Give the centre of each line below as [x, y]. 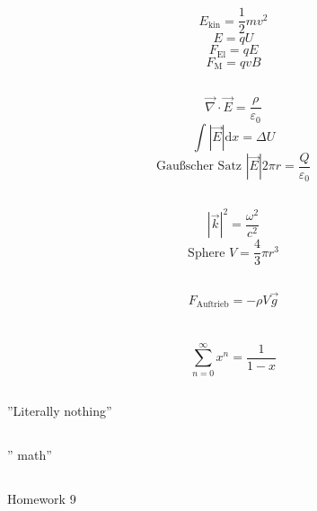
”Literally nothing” [60, 411]
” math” [30, 455]
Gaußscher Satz [199, 167]
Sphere [207, 253]
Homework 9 [42, 499]
